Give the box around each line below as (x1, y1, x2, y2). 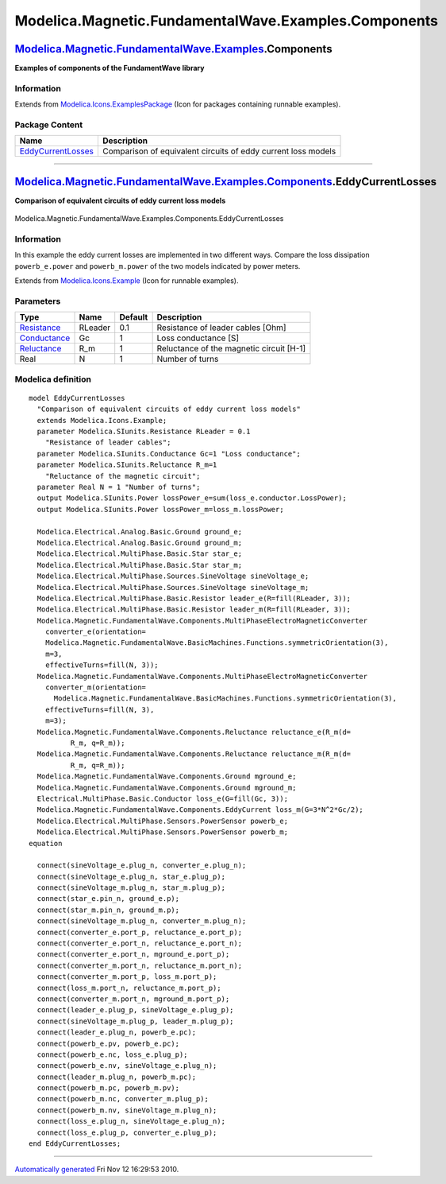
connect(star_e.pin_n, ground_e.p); (37, 895, 180, 903)
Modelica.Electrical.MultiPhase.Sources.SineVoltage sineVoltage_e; (37, 572, 310, 580)
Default (119, 312, 148, 323)
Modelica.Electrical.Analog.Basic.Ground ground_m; (37, 538, 242, 547)
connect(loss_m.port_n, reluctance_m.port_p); (37, 983, 221, 992)
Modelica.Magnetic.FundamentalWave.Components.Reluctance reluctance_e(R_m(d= (37, 728, 352, 736)
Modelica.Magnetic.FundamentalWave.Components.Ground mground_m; (37, 783, 297, 792)
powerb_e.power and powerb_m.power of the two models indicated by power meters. (14, 261, 301, 270)
